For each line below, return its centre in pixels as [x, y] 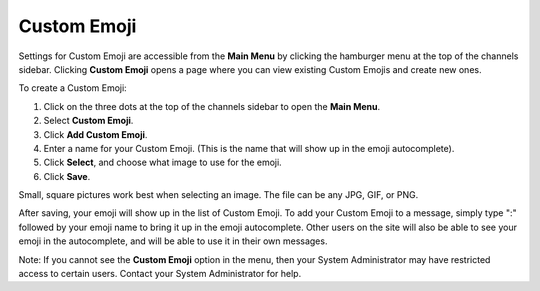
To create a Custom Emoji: [72, 88]
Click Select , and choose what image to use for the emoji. [162, 162]
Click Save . [67, 176]
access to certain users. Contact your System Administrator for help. [160, 274]
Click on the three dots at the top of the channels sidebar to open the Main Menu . [212, 106]
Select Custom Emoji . [88, 121]
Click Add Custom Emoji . [95, 134]
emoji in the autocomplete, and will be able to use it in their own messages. [173, 241]
